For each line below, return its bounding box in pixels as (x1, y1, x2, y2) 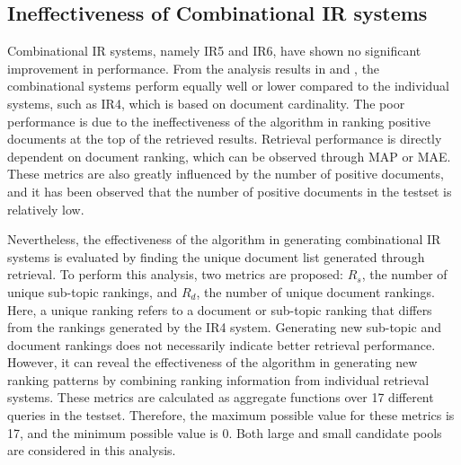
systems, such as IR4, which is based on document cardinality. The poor (7, 93, 405, 112)
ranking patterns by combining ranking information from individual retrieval (7, 370, 430, 389)
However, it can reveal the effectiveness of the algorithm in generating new (7, 353, 418, 372)
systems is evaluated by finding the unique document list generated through (7, 247, 425, 266)
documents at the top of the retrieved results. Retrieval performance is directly (7, 129, 442, 148)
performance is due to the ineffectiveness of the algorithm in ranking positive (7, 111, 431, 130)
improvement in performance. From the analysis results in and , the (7, 58, 380, 77)
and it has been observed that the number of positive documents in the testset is (7, 181, 452, 200)
